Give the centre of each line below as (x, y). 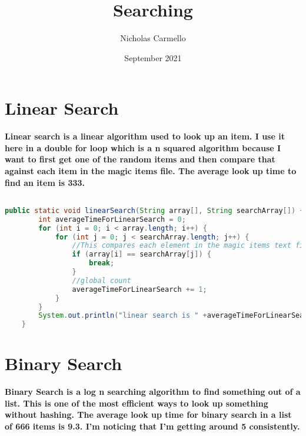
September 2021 (153, 57)
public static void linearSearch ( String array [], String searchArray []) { (154, 210)
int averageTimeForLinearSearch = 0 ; (112, 219)
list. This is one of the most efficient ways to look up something (137, 403)
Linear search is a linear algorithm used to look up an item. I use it (145, 136)
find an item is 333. (45, 182)
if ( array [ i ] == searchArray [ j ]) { (142, 254)
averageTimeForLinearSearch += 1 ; (139, 289)
